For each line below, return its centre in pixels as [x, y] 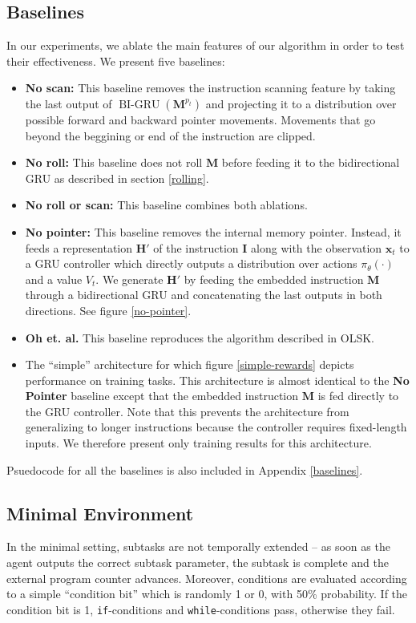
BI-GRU [139, 105]
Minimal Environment [100, 513]
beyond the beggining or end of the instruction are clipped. [170, 135]
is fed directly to [358, 396]
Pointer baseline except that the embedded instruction [162, 396]
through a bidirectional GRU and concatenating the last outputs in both [204, 295]
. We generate [129, 279]
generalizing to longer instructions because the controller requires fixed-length [216, 427]
